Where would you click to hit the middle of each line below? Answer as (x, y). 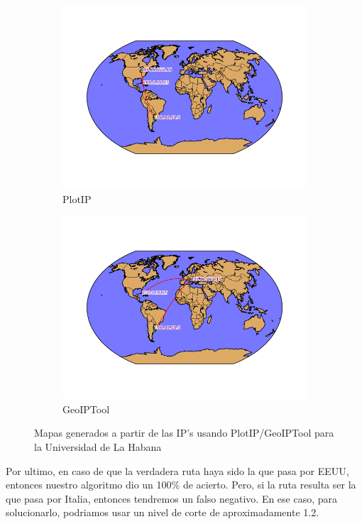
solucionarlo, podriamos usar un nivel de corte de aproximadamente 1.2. (163, 512)
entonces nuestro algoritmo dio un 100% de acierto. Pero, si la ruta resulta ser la (181, 485)
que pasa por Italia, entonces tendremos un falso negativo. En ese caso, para (172, 498)
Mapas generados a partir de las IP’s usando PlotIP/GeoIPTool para (184, 433)
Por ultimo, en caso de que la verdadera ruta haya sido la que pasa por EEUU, (177, 470)
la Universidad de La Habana (98, 446)
